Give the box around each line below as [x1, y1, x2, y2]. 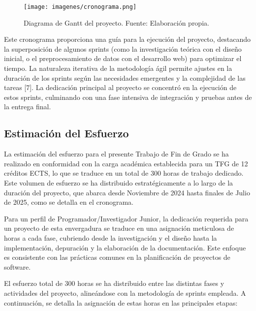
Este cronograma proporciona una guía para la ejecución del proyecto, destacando [4, 34, 251, 44]
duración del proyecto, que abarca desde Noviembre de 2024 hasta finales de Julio [4, 187, 250, 197]
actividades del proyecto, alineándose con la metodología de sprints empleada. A [4, 287, 246, 298]
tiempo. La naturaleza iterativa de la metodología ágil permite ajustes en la [4, 63, 232, 73]
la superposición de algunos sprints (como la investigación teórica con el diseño [4, 43, 242, 54]
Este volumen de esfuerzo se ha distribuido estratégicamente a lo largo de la [4, 177, 233, 187]
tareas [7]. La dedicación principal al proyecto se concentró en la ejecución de [4, 82, 237, 93]
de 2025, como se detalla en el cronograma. [4, 197, 134, 207]
